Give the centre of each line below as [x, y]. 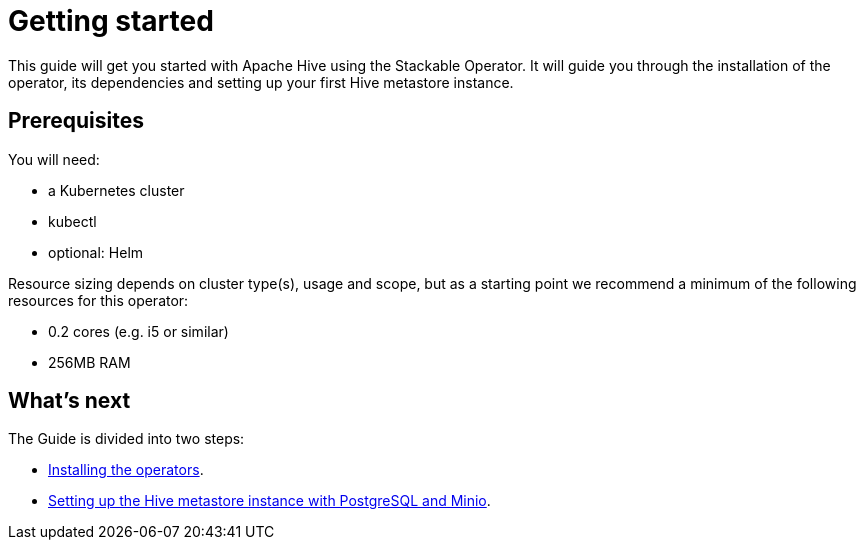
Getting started [111, 21]
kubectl [72, 221]
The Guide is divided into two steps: [126, 439]
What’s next [69, 401]
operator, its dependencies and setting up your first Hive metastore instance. [261, 82]
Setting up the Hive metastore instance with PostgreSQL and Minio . [269, 501]
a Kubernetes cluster [116, 190]
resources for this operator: [98, 300]
